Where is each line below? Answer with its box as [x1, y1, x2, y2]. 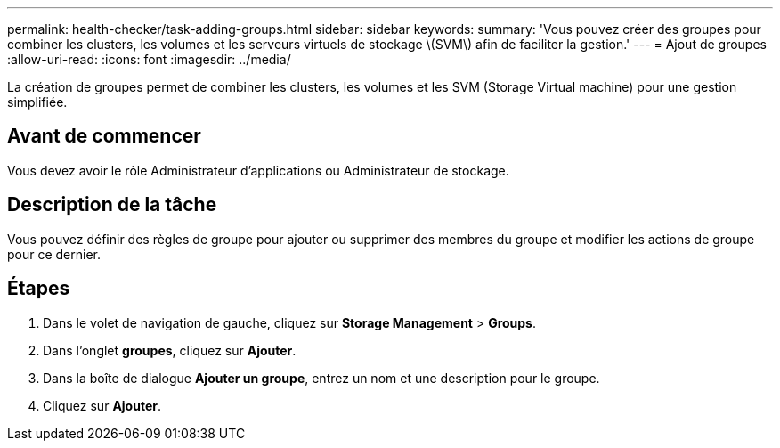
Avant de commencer [7, 125, 201, 148]
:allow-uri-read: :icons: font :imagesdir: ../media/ [7, 52, 291, 67]
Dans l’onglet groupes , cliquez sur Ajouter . [43, 342, 297, 358]
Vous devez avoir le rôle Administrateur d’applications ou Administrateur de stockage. [7, 162, 509, 178]
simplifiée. [7, 94, 68, 110]
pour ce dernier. [7, 246, 102, 262]
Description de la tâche [7, 193, 217, 216]
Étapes [7, 277, 70, 300]
